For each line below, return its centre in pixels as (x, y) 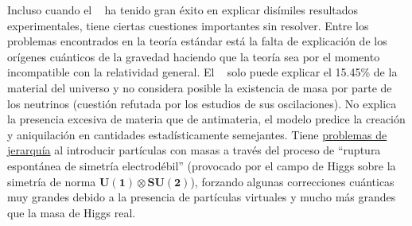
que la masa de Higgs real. (72, 212)
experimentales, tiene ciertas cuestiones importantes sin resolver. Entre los (188, 25)
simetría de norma (52, 181)
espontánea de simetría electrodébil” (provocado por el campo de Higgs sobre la (202, 165)
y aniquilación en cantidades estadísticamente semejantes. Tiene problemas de (197, 134)
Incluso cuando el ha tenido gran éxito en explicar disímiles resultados (183, 10)
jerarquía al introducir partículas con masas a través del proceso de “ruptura (194, 150)
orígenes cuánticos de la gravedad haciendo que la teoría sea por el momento (194, 56)
